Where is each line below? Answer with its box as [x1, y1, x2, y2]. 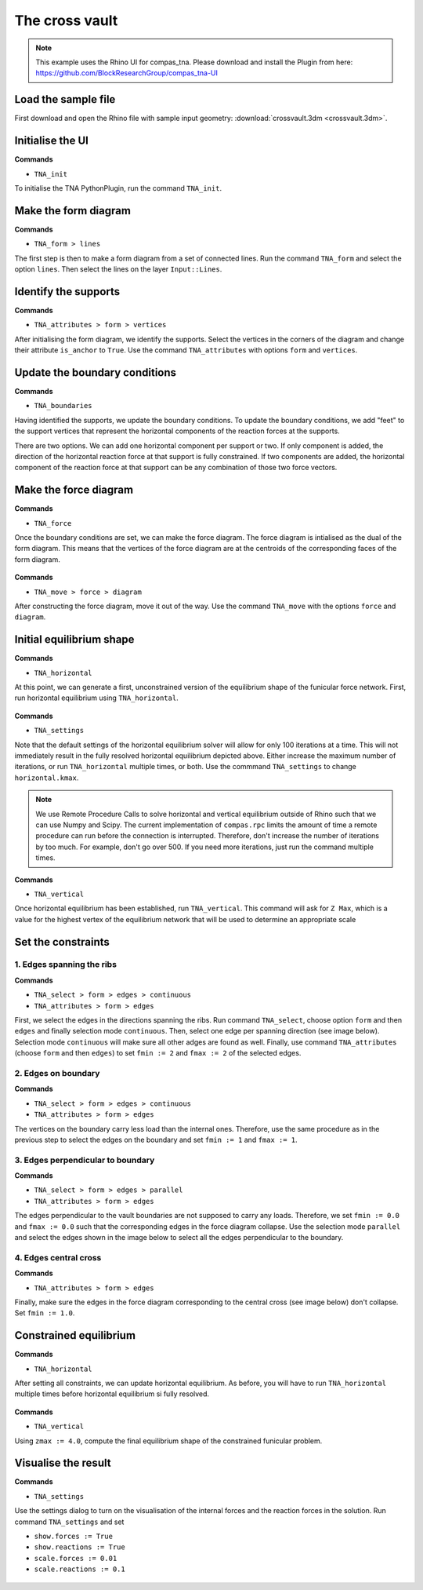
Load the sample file [14, 93, 116, 106]
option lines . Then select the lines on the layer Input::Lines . [14, 264, 222, 274]
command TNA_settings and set [14, 1517, 125, 1526]
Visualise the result [14, 1457, 111, 1470]
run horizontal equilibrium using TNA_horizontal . [14, 693, 179, 702]
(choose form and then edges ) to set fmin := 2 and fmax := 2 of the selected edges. [14, 1048, 302, 1058]
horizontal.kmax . [14, 773, 79, 782]
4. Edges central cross [14, 1252, 102, 1263]
